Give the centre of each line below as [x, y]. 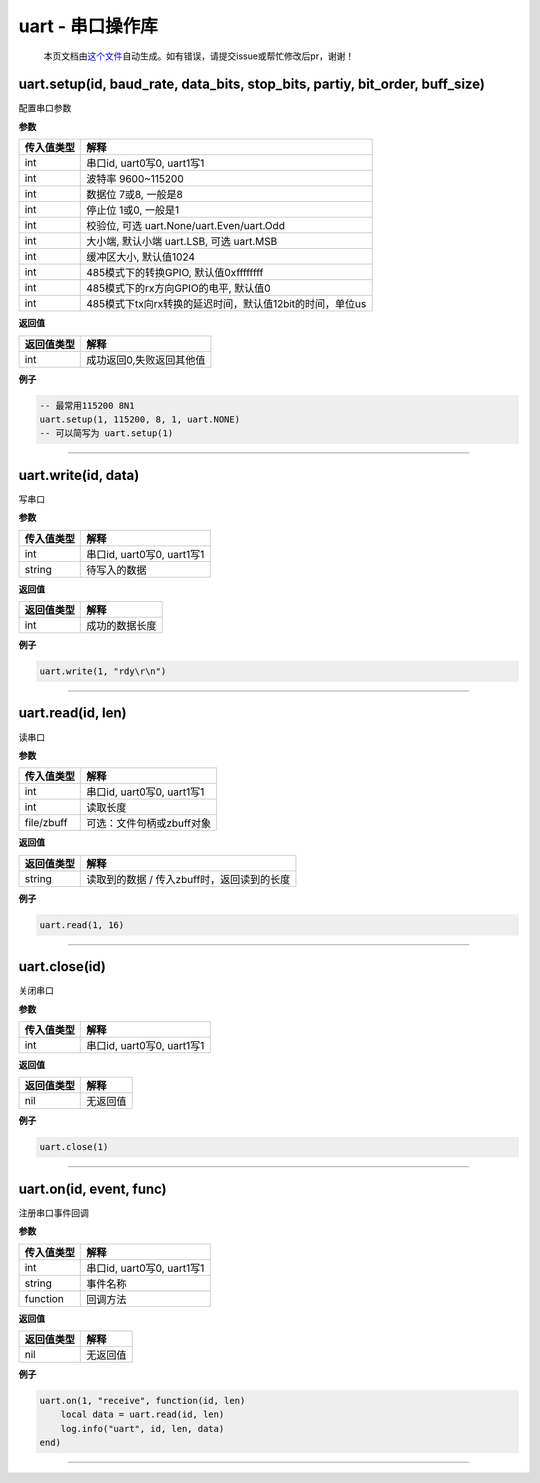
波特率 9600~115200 [135, 179]
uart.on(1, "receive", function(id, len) [142, 1401]
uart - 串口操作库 [88, 26]
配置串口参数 [45, 108]
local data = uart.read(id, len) [142, 1414]
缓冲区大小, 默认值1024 [140, 257]
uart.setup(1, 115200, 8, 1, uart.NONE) [139, 419]
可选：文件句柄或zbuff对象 [149, 823]
